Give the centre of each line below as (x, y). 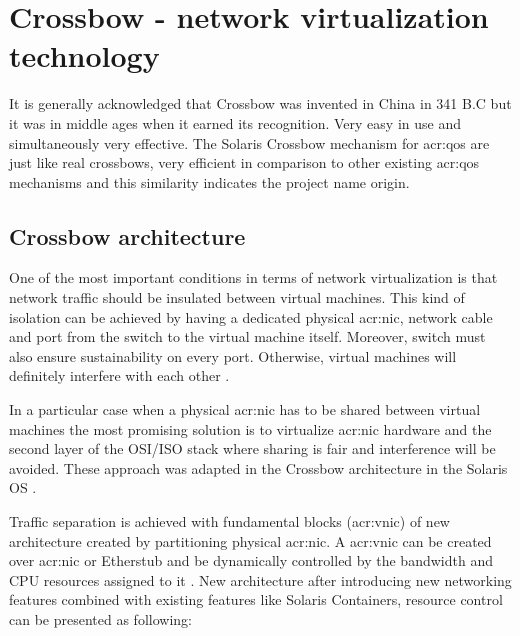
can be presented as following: (100, 618)
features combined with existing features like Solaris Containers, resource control (256, 599)
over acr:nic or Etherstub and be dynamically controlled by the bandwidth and (251, 560)
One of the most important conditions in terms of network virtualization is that (253, 277)
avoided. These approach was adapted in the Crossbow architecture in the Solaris (258, 467)
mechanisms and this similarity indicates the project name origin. (209, 181)
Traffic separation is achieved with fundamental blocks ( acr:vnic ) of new (229, 521)
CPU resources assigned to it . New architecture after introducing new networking (260, 579)
